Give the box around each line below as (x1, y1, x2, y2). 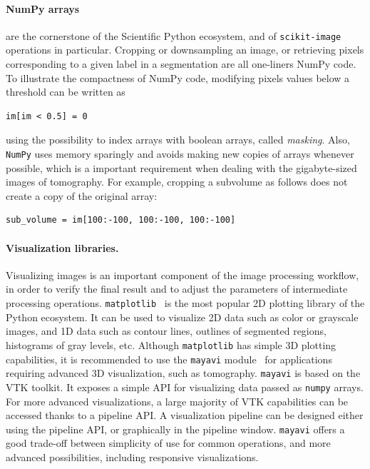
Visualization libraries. (6, 240, 119, 255)
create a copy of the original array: (6, 188, 158, 203)
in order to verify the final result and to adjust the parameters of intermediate (6, 281, 348, 296)
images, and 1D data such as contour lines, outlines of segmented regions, (6, 323, 327, 338)
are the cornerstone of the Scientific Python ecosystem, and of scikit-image (6, 28, 341, 43)
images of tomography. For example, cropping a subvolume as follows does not (6, 174, 348, 189)
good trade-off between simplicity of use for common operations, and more (6, 435, 331, 450)
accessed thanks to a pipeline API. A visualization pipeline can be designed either (6, 408, 364, 423)
